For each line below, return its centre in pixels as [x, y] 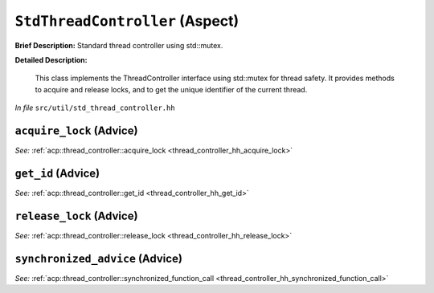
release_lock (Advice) [76, 216]
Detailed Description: [51, 59]
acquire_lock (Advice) [76, 130]
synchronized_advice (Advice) [98, 258]
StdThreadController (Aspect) [127, 21]
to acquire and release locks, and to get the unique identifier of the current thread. [171, 89]
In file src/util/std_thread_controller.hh [95, 108]
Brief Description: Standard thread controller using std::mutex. [119, 45]
